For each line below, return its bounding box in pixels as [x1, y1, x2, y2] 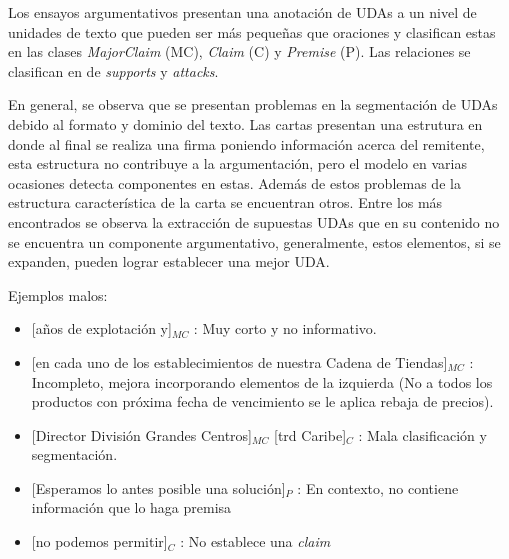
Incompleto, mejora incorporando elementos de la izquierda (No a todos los [31, 371, 493, 392]
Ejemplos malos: [8, 284, 108, 305]
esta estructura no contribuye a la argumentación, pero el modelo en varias [8, 153, 467, 174]
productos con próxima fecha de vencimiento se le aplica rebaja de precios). [31, 391, 494, 412]
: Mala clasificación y [358, 424, 487, 445]
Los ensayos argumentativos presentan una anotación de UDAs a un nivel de [8, 2, 477, 22]
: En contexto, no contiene [297, 477, 459, 498]
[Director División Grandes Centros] [31, 424, 253, 445]
